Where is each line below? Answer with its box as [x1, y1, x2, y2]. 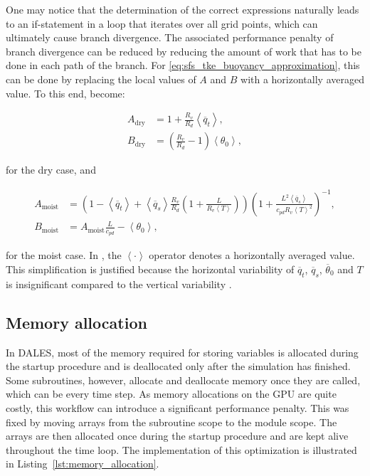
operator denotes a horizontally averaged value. [149, 248, 355, 263]
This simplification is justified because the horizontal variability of [6, 261, 295, 276]
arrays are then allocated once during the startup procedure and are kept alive [6, 428, 349, 443]
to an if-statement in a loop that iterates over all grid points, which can [6, 16, 318, 31]
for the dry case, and [6, 162, 96, 177]
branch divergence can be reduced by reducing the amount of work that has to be [6, 43, 361, 58]
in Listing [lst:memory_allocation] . [6, 456, 159, 471]
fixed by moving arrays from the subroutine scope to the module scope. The [6, 414, 337, 429]
